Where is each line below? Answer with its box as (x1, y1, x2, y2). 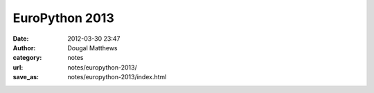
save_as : (12, 73, 39, 81)
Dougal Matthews (67, 43, 118, 52)
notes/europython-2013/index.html (67, 73, 167, 81)
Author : (12, 43, 36, 52)
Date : (12, 34, 29, 43)
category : (12, 54, 42, 62)
